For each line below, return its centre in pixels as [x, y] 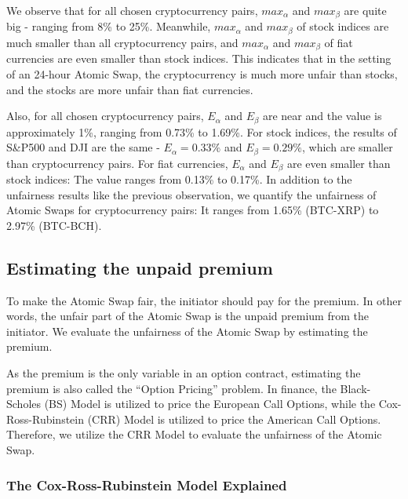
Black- [355, 388]
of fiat [339, 42]
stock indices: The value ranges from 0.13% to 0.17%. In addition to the [179, 179]
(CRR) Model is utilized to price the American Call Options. [234, 419]
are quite [365, 10]
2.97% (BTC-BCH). [54, 225]
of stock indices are [343, 26]
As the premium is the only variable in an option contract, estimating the [184, 373]
